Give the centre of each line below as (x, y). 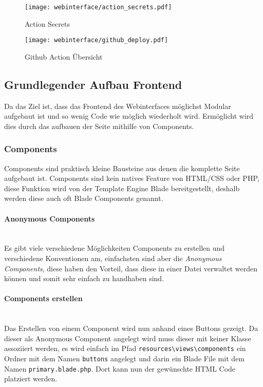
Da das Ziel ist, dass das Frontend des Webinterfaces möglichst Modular (118, 106)
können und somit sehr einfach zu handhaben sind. (84, 278)
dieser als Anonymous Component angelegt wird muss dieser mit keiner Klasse (128, 338)
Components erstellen (43, 298)
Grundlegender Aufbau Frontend (93, 84)
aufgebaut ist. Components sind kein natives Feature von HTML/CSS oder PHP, (132, 178)
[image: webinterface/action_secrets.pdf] (98, 7)
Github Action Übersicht (64, 56)
